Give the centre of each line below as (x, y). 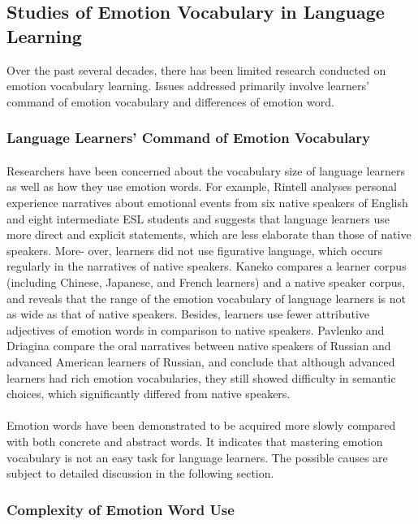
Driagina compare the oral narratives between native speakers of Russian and (199, 346)
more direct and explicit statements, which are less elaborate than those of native (209, 234)
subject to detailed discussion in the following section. (140, 473)
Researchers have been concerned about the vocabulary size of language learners (206, 170)
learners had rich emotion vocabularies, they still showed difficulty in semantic (201, 377)
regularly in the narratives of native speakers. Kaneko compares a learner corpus (207, 266)
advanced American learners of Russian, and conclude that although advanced (201, 361)
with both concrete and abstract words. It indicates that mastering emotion (195, 441)
